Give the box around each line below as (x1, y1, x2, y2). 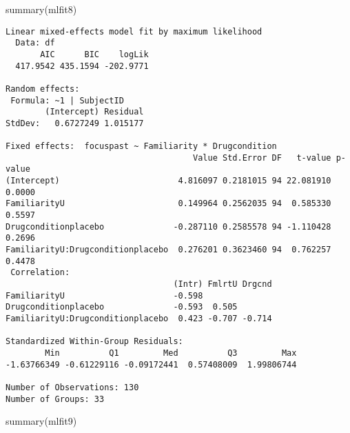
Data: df (15, 38, 55, 48)
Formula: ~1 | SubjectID (10, 95, 124, 105)
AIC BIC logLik (40, 49, 149, 59)
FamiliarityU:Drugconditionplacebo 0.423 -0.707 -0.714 (6, 314, 272, 323)
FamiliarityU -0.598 (6, 290, 203, 301)
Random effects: (6, 83, 80, 94)
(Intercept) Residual (45, 107, 144, 117)
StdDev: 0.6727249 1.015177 (6, 118, 144, 128)
